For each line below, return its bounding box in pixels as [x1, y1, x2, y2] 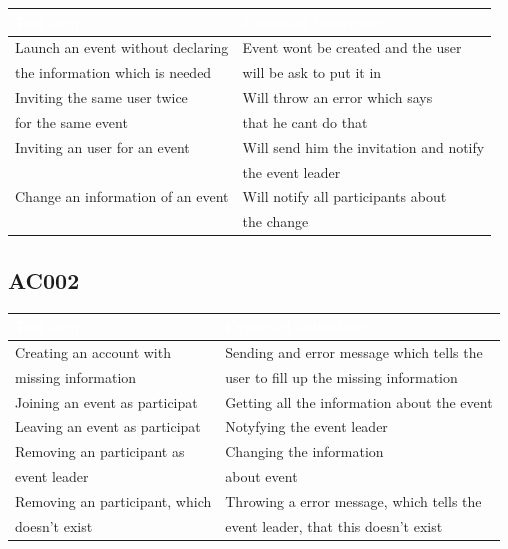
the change [242, 211, 309, 232]
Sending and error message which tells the [225, 341, 483, 362]
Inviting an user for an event [15, 136, 190, 157]
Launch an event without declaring [15, 37, 229, 58]
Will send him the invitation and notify [242, 136, 485, 157]
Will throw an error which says [242, 87, 433, 108]
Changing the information [225, 441, 384, 462]
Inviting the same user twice [15, 87, 188, 108]
